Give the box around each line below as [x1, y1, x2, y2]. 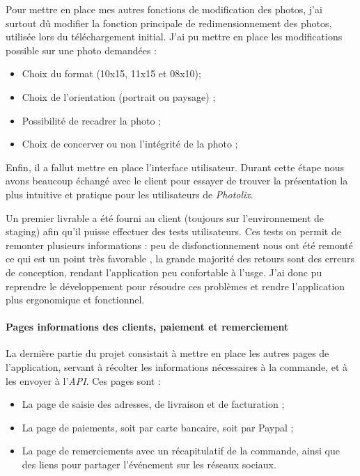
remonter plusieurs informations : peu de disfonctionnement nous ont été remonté [6, 237, 353, 252]
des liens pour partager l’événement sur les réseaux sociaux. [22, 457, 276, 472]
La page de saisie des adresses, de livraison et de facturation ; [22, 397, 285, 411]
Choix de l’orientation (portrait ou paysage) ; [22, 89, 216, 104]
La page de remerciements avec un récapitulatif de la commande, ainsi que [22, 443, 340, 458]
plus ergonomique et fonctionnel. [6, 292, 145, 307]
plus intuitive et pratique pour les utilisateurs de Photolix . [6, 187, 253, 201]
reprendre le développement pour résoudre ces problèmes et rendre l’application [6, 278, 345, 293]
